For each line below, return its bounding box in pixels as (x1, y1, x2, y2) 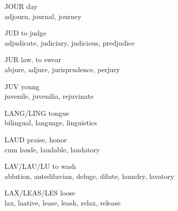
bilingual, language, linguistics (5, 117, 97, 128)
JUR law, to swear (5, 54, 61, 65)
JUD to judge (5, 28, 47, 38)
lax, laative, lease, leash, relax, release (5, 197, 121, 207)
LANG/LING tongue (5, 107, 69, 118)
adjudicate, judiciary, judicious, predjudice (5, 37, 135, 48)
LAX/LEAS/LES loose (5, 187, 76, 198)
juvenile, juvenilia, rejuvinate (5, 91, 94, 101)
